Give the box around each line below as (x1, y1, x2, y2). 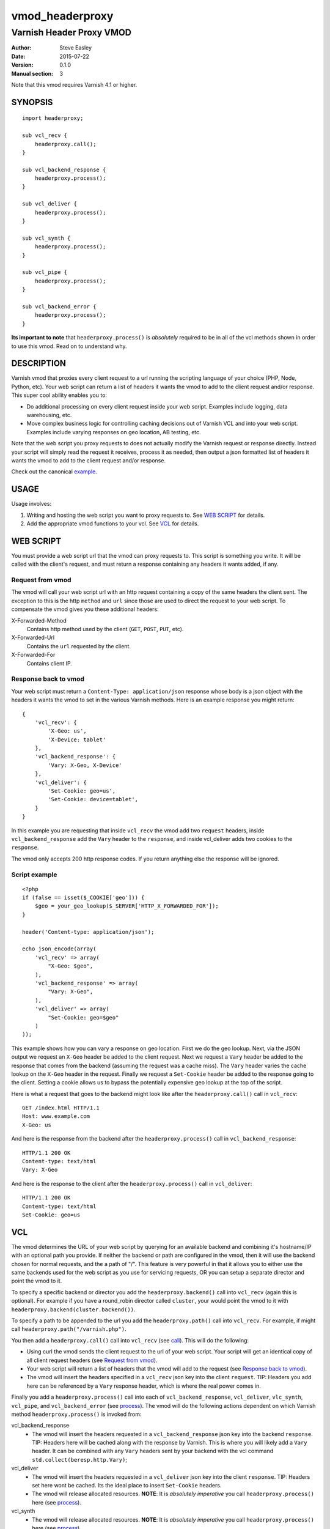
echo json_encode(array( (22, 946, 97, 952)
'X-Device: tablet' (48, 736, 106, 743)
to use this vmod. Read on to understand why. (11, 342, 128, 350)
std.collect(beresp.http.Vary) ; (32, 1456, 128, 1463)
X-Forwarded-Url (11, 634, 55, 642)
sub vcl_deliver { (22, 201, 78, 207)
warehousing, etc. (26, 411, 72, 418)
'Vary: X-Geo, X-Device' (48, 761, 122, 769)
